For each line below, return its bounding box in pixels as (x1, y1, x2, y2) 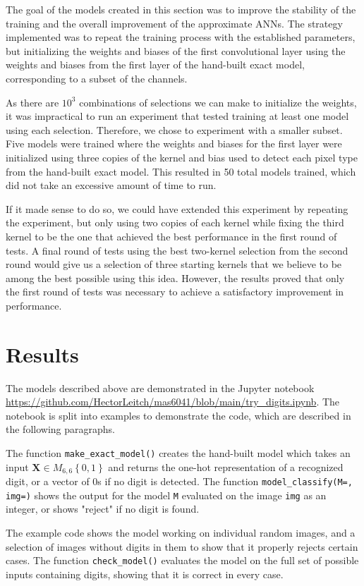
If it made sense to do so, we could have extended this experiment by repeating (6, 201, 348, 216)
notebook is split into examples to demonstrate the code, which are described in (6, 408, 351, 422)
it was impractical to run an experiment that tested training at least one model (6, 109, 349, 123)
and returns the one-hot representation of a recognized (108, 459, 344, 474)
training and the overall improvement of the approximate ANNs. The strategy (6, 16, 343, 30)
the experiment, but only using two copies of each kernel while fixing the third (6, 215, 344, 230)
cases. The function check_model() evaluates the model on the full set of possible (6, 553, 359, 568)
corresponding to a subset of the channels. (6, 71, 188, 85)
